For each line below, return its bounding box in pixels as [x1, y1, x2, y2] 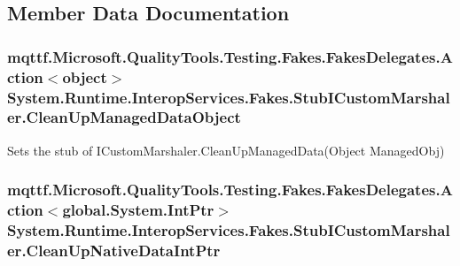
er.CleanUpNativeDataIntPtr [7, 239, 221, 262]
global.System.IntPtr [62, 199, 214, 221]
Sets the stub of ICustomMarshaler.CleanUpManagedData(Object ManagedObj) [7, 141, 445, 159]
